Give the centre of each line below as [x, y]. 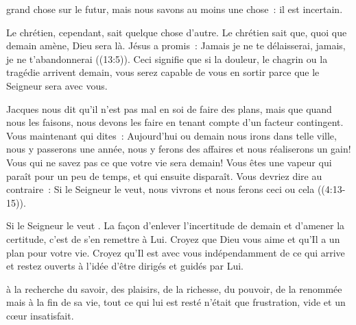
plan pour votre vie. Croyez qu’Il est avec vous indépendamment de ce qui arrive [176, 252]
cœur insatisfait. [40, 315]
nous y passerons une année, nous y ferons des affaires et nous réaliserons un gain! [179, 149]
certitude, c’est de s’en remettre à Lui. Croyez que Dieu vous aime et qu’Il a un [173, 238]
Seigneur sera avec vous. [57, 85]
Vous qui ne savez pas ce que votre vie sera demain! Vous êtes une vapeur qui [169, 162]
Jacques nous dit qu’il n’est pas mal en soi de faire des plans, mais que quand [169, 108]
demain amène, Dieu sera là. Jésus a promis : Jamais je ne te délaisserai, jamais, [176, 45]
